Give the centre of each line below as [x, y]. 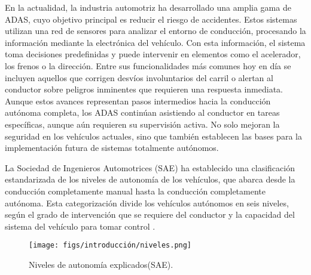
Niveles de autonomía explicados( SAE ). [101, 264]
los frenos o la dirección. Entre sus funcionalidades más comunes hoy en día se [148, 65]
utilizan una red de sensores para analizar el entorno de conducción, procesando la [155, 31]
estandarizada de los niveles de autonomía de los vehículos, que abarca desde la [150, 179]
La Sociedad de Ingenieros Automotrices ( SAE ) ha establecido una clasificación [150, 167]
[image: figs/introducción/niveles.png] [110, 245]
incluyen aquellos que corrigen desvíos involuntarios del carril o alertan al [139, 77]
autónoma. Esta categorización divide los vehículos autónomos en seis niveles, [147, 203]
